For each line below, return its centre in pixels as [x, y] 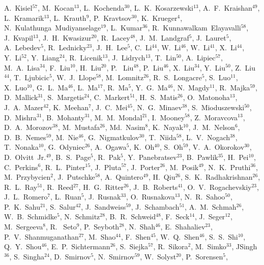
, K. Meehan [69, 107]
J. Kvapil [19, 37]
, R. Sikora [171, 246]
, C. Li [141, 47]
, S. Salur [61, 206]
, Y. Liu [213, 67]
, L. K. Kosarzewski [162, 8]
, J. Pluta [106, 167]
